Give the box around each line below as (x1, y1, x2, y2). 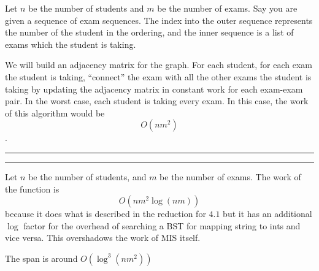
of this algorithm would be (5, 106, 105, 119)
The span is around (5, 251, 78, 264)
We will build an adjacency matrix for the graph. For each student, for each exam (5, 58, 312, 71)
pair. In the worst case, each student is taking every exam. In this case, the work (5, 94, 309, 107)
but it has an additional (223, 207, 312, 220)
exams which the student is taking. (5, 37, 136, 50)
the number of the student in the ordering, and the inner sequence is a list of (5, 26, 294, 39)
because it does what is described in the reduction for (5, 207, 206, 220)
